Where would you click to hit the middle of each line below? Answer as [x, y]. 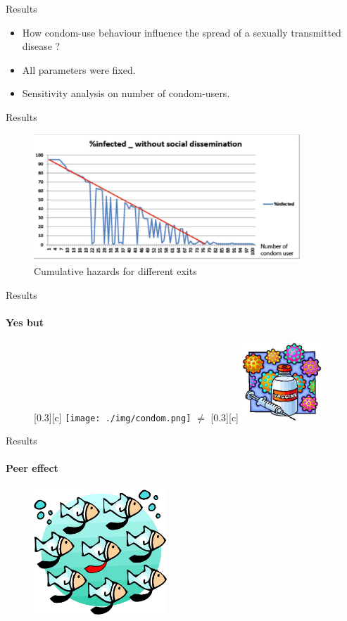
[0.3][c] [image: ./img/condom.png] [113, 417]
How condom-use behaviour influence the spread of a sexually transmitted [182, 32]
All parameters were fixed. [79, 69]
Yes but [25, 322]
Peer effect [32, 468]
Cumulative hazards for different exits [115, 271]
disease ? [41, 46]
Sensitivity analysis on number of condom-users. [126, 93]
